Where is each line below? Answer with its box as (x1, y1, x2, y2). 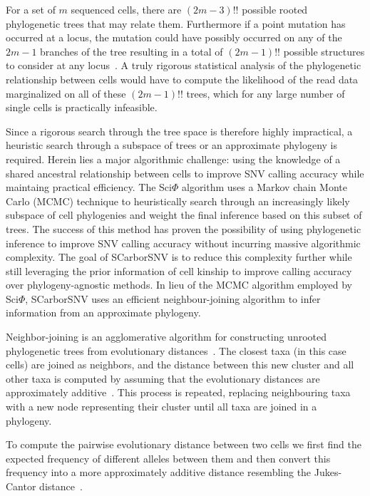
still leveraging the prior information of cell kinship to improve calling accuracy (6, 263, 352, 278)
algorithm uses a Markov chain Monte (181, 180, 347, 195)
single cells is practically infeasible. (6, 100, 158, 115)
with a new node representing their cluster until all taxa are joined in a (6, 399, 317, 414)
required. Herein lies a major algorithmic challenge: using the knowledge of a (6, 151, 341, 166)
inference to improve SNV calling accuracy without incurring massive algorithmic (6, 235, 361, 250)
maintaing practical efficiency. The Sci (6, 180, 172, 195)
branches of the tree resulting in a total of (40, 43, 223, 58)
